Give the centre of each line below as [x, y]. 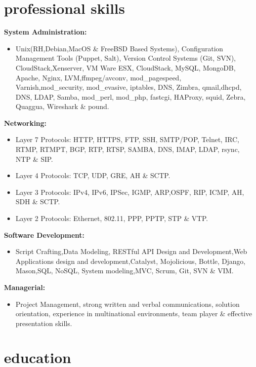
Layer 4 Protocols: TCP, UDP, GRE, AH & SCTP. [93, 175]
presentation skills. [44, 323]
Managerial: [25, 287]
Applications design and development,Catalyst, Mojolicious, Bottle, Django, [130, 261]
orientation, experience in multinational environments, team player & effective [134, 313]
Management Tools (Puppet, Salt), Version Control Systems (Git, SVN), [126, 58]
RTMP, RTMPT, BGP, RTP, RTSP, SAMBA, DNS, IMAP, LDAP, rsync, [128, 149]
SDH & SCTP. [38, 202]
